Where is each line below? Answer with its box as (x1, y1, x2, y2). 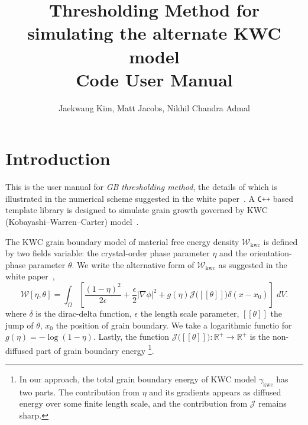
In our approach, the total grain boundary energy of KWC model (19, 373, 257, 385)
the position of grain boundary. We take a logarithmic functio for (56, 318, 292, 331)
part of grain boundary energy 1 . (35, 342, 154, 356)
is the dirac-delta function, (35, 307, 132, 320)
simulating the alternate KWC (27, 21, 281, 45)
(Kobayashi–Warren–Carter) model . (5, 215, 139, 228)
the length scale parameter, (140, 307, 239, 320)
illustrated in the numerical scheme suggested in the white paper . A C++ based (5, 192, 294, 204)
